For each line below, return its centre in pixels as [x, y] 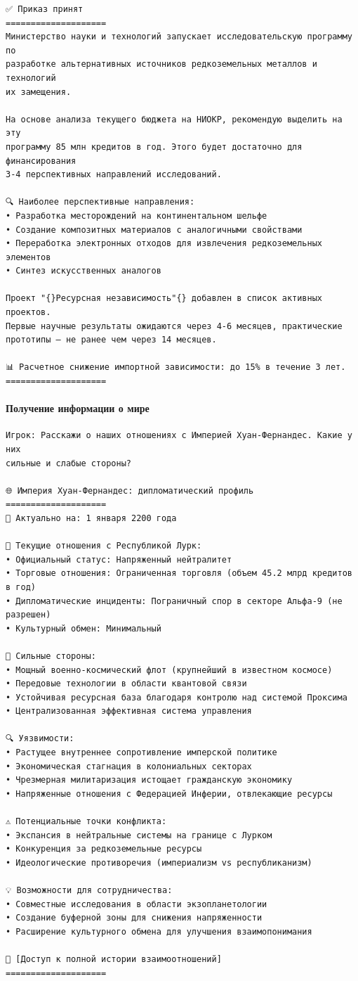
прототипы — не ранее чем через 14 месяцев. [111, 340]
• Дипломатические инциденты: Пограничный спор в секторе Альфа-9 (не [174, 601]
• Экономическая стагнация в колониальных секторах [129, 766]
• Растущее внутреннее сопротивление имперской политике [141, 753]
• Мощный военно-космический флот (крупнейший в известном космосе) [169, 670]
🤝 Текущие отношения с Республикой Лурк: [104, 546]
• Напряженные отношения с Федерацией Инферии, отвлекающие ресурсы [169, 794]
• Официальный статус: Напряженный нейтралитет [119, 559]
